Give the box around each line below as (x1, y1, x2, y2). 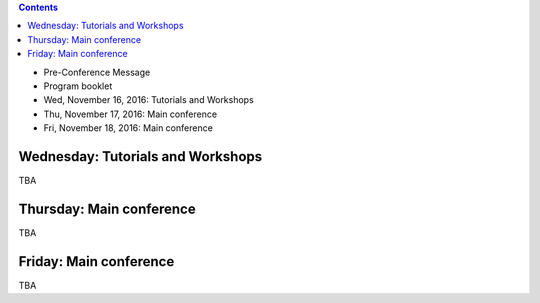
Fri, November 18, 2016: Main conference (43, 122, 214, 134)
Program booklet (43, 80, 113, 92)
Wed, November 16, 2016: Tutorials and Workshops (43, 94, 254, 106)
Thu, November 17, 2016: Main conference (43, 108, 218, 120)
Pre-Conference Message (43, 66, 151, 78)
